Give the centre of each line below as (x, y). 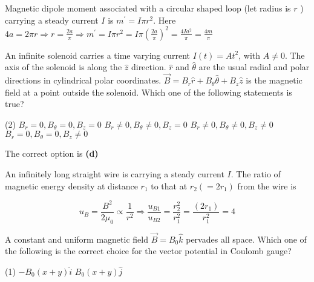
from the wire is (267, 185)
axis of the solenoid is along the (64, 67)
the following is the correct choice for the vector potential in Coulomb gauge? (148, 251)
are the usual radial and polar (254, 67)
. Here (165, 20)
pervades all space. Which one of (246, 239)
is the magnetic (274, 80)
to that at (169, 185)
